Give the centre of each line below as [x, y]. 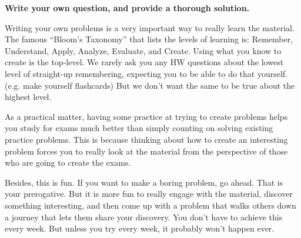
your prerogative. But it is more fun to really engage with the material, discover [149, 194]
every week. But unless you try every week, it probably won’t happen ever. [140, 228]
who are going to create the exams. [68, 162]
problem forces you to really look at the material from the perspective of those [146, 151]
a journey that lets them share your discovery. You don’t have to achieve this [144, 217]
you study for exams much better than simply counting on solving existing [139, 128]
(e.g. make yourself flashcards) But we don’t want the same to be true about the [150, 85]
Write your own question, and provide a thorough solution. [127, 8]
